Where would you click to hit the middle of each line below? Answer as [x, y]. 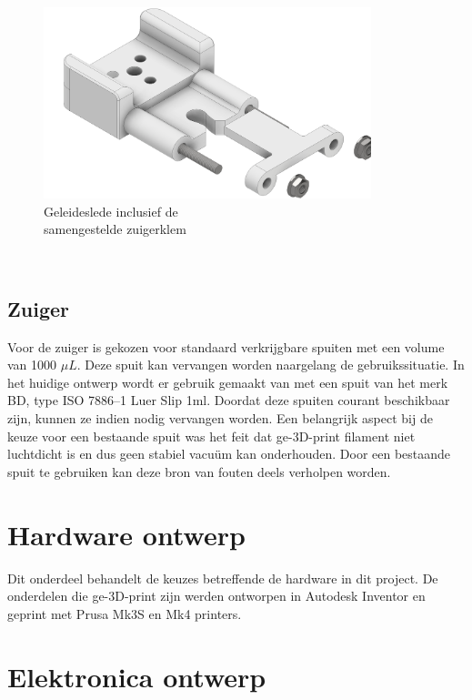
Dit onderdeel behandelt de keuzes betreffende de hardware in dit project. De [223, 578]
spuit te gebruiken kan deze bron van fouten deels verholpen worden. [199, 471]
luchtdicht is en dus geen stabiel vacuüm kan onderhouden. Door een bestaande [229, 454]
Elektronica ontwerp [137, 676]
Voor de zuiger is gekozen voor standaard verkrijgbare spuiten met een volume [226, 346]
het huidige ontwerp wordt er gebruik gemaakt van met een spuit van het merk [228, 382]
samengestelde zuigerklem [115, 229]
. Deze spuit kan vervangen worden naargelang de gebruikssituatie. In [271, 365]
